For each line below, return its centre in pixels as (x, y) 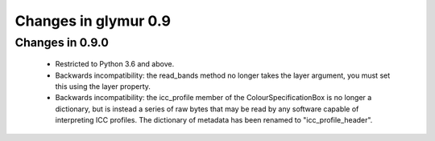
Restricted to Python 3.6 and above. (115, 64)
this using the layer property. (103, 86)
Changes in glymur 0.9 (93, 21)
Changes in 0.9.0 (62, 42)
